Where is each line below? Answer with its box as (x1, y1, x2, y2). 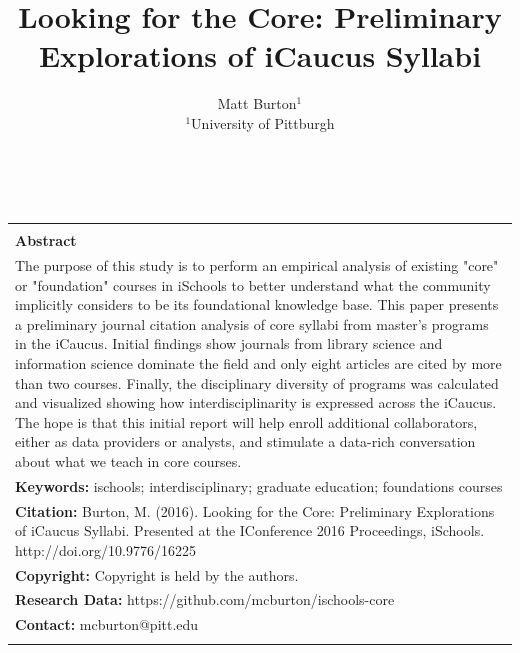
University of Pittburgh (191, 112, 335, 133)
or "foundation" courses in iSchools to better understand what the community (15, 274, 491, 295)
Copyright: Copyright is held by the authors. (15, 564, 299, 585)
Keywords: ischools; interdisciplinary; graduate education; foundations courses (15, 475, 503, 496)
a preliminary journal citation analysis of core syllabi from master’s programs (15, 313, 489, 334)
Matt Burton (217, 93, 297, 114)
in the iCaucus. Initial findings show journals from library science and (15, 333, 443, 354)
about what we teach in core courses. (15, 450, 242, 471)
